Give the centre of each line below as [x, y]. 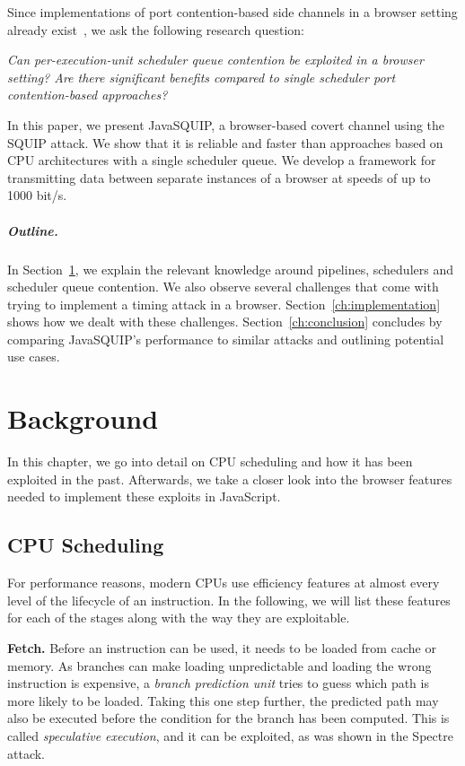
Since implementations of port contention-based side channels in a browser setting [232, 12]
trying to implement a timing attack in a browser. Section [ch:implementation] [224, 304]
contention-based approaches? [88, 95]
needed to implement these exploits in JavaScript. [144, 496]
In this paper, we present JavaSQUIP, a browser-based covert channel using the [226, 124]
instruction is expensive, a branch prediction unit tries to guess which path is [218, 683]
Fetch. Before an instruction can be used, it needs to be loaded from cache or [222, 647]
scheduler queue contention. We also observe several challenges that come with [223, 287]
